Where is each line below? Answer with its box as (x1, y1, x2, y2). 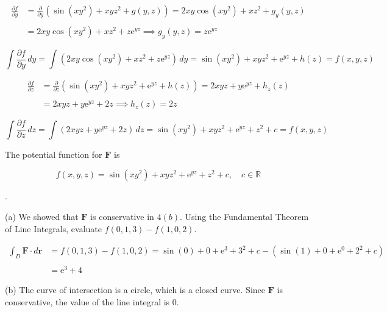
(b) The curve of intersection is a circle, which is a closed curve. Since (5, 283, 266, 296)
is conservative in (90, 210, 154, 222)
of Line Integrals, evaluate (5, 222, 102, 235)
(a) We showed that (5, 210, 79, 222)
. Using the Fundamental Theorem (180, 210, 309, 222)
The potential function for (5, 147, 102, 160)
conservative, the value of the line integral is (5, 295, 170, 308)
